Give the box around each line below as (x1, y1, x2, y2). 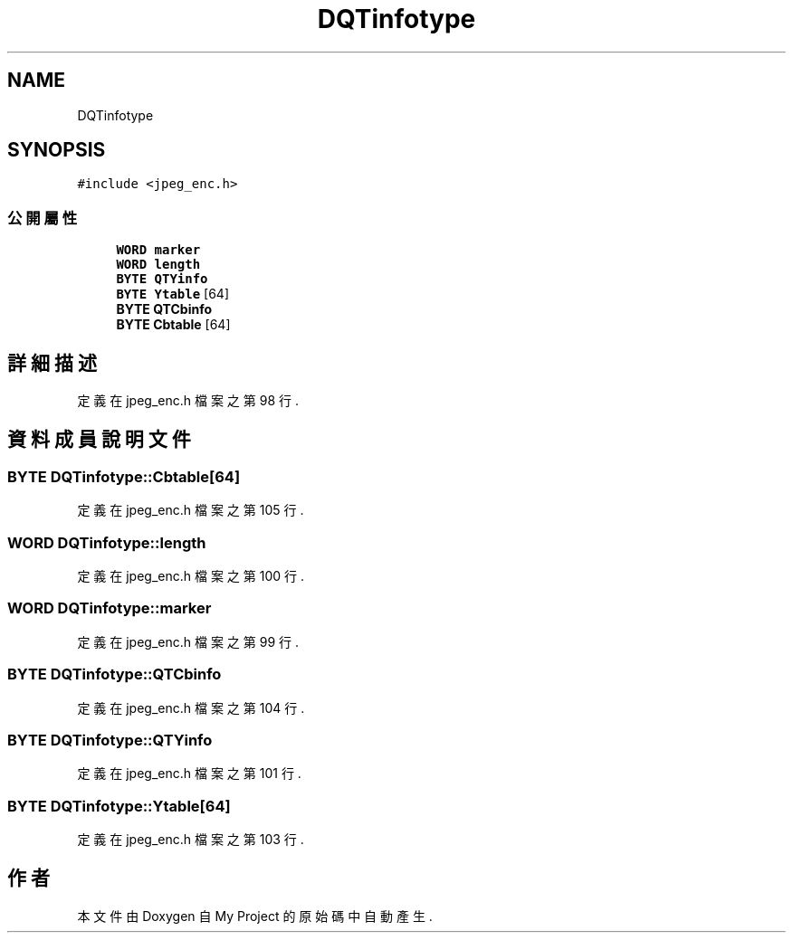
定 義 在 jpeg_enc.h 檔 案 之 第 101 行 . (77, 765, 301, 782)
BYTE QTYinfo (116, 271, 208, 287)
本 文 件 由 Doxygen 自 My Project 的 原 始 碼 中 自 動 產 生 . (77, 907, 433, 924)
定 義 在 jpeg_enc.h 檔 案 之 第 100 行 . (77, 568, 304, 584)
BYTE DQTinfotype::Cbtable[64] (7, 467, 241, 486)
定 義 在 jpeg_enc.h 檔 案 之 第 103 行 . (77, 831, 304, 847)
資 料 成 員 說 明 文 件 (7, 428, 191, 451)
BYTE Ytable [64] (116, 286, 229, 302)
